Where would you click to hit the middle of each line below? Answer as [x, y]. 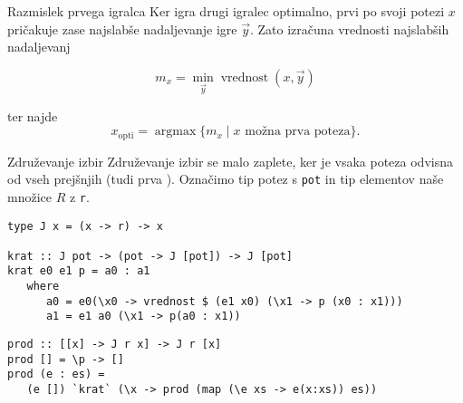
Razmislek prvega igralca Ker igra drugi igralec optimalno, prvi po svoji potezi [226, 11]
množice [29, 196]
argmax [175, 132]
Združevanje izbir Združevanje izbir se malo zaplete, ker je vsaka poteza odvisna [230, 161]
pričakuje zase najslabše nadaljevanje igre [122, 29]
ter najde [33, 115]
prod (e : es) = [56, 374]
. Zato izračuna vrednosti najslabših [349, 29]
